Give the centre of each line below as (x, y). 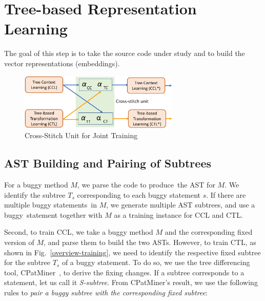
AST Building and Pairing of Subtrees (108, 163)
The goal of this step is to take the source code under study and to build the (125, 53)
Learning (36, 29)
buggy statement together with (53, 214)
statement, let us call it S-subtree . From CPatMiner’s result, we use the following (131, 282)
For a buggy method (36, 184)
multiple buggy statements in (50, 205)
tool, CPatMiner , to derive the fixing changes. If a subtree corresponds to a (124, 272)
